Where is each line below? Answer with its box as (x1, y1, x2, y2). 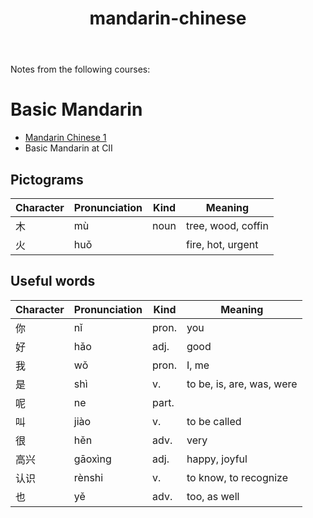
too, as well (186, 489, 240, 503)
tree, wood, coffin (186, 218, 269, 232)
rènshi (73, 470, 104, 484)
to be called (186, 414, 242, 428)
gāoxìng (73, 452, 112, 466)
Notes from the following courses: (10, 63, 151, 76)
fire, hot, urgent (186, 237, 259, 251)
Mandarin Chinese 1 (24, 132, 107, 144)
